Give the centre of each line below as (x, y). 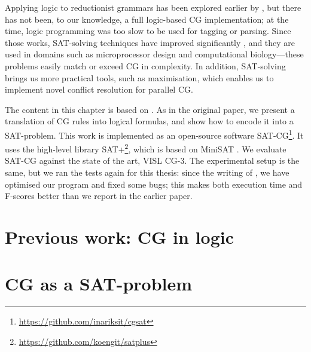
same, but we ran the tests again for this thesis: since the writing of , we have (147, 172)
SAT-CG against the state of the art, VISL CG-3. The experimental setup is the (152, 160)
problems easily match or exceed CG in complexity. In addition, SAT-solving (145, 65)
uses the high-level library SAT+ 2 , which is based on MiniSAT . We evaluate (146, 148)
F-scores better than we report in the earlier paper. (99, 196)
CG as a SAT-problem (99, 284)
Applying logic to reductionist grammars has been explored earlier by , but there (153, 7)
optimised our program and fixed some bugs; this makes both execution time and (154, 184)
